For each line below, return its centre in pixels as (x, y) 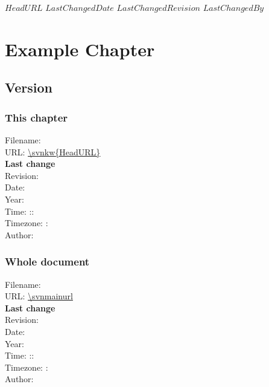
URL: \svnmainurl (39, 296)
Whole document (47, 262)
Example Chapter (80, 49)
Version (29, 87)
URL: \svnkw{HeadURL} (53, 151)
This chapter (36, 117)
